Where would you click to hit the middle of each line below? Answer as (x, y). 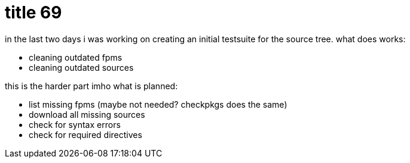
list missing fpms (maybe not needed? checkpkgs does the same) (158, 104)
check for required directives (85, 134)
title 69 (33, 12)
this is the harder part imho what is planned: (91, 86)
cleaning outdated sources (81, 67)
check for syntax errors (75, 124)
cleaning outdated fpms (76, 57)
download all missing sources (87, 114)
